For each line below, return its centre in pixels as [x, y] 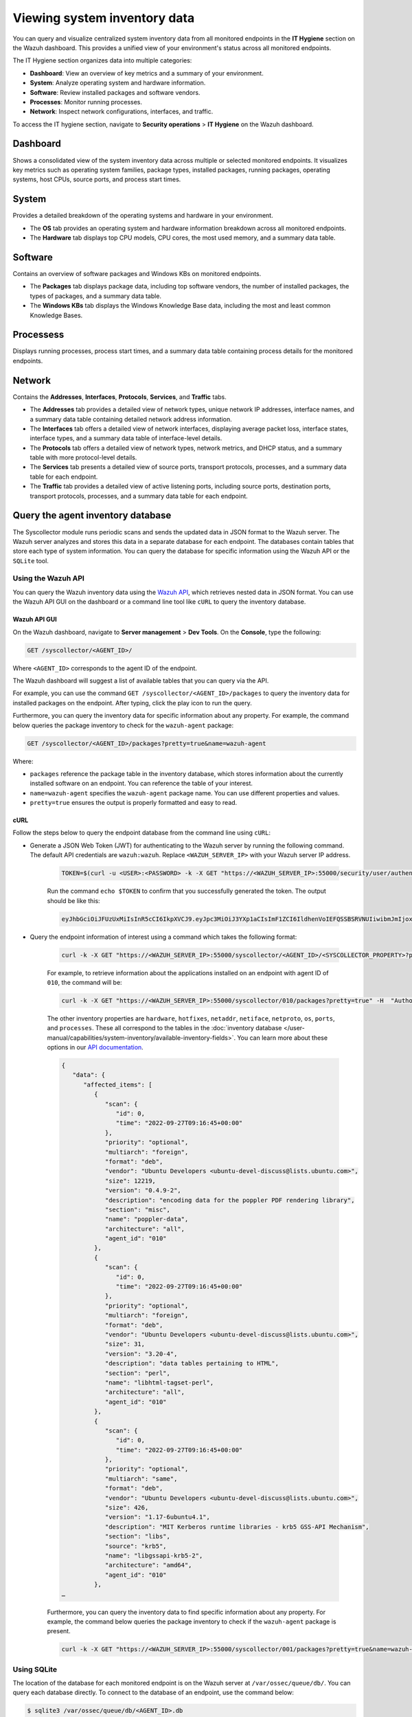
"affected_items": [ [118, 1084]
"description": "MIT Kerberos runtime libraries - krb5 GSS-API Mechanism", [237, 1527]
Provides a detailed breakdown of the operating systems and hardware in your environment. [143, 216]
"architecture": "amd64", [148, 1565]
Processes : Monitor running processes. [86, 102]
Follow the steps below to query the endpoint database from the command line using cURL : [142, 833]
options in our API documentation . [95, 1047]
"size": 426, [127, 1508]
